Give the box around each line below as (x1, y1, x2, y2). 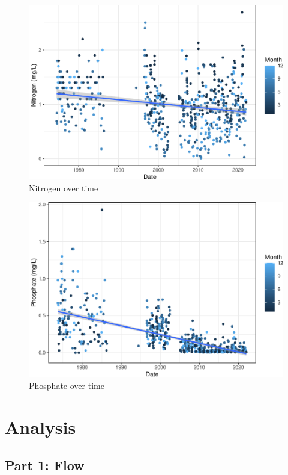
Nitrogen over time (29, 181, 98, 194)
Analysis (5, 414, 76, 439)
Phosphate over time (29, 379, 104, 391)
